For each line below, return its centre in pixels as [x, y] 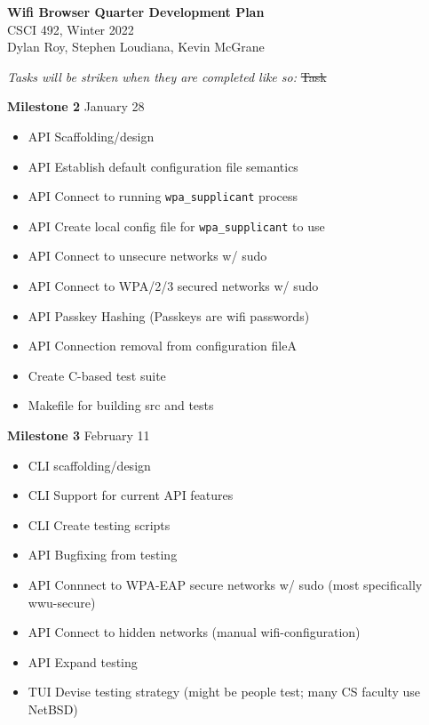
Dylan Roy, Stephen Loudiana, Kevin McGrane [136, 47]
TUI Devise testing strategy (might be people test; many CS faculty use [224, 692]
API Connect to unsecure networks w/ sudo [147, 256]
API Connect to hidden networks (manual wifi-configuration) [194, 632]
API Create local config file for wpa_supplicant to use [176, 226]
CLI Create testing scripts [99, 524]
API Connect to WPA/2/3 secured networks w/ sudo [173, 286]
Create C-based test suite [97, 375]
